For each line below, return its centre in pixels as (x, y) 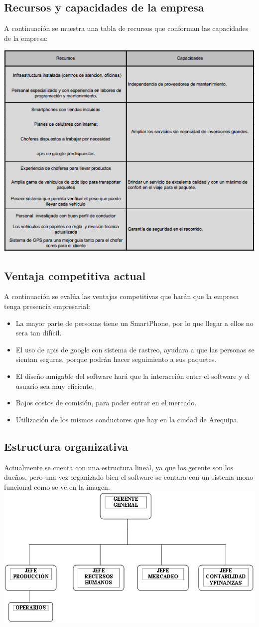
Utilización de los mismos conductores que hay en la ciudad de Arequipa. (127, 419)
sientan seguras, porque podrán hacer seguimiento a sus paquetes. (116, 359)
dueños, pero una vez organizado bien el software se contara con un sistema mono (129, 477)
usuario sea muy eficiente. (55, 386)
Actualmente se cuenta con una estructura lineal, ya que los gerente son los (119, 467)
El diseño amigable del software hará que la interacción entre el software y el (133, 376)
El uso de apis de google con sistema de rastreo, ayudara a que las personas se (135, 349)
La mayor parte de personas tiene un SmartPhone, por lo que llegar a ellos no (134, 323)
